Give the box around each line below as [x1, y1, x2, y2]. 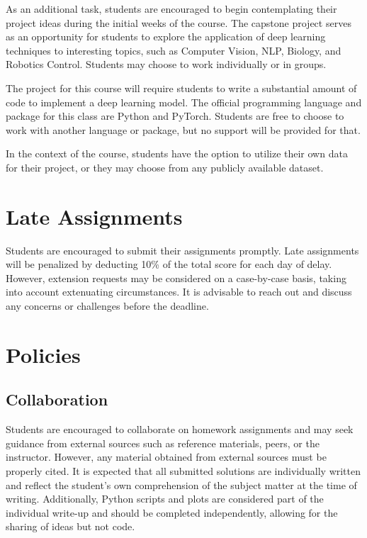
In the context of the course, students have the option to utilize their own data [6, 146, 348, 161]
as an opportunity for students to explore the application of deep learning [6, 29, 326, 44]
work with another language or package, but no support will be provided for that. [6, 122, 361, 137]
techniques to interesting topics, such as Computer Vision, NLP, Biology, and [6, 43, 341, 57]
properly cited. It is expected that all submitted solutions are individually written [6, 463, 361, 478]
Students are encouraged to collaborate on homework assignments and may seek [6, 422, 354, 437]
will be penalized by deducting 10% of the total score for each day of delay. [6, 257, 332, 271]
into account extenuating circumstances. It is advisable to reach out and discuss [6, 284, 352, 299]
